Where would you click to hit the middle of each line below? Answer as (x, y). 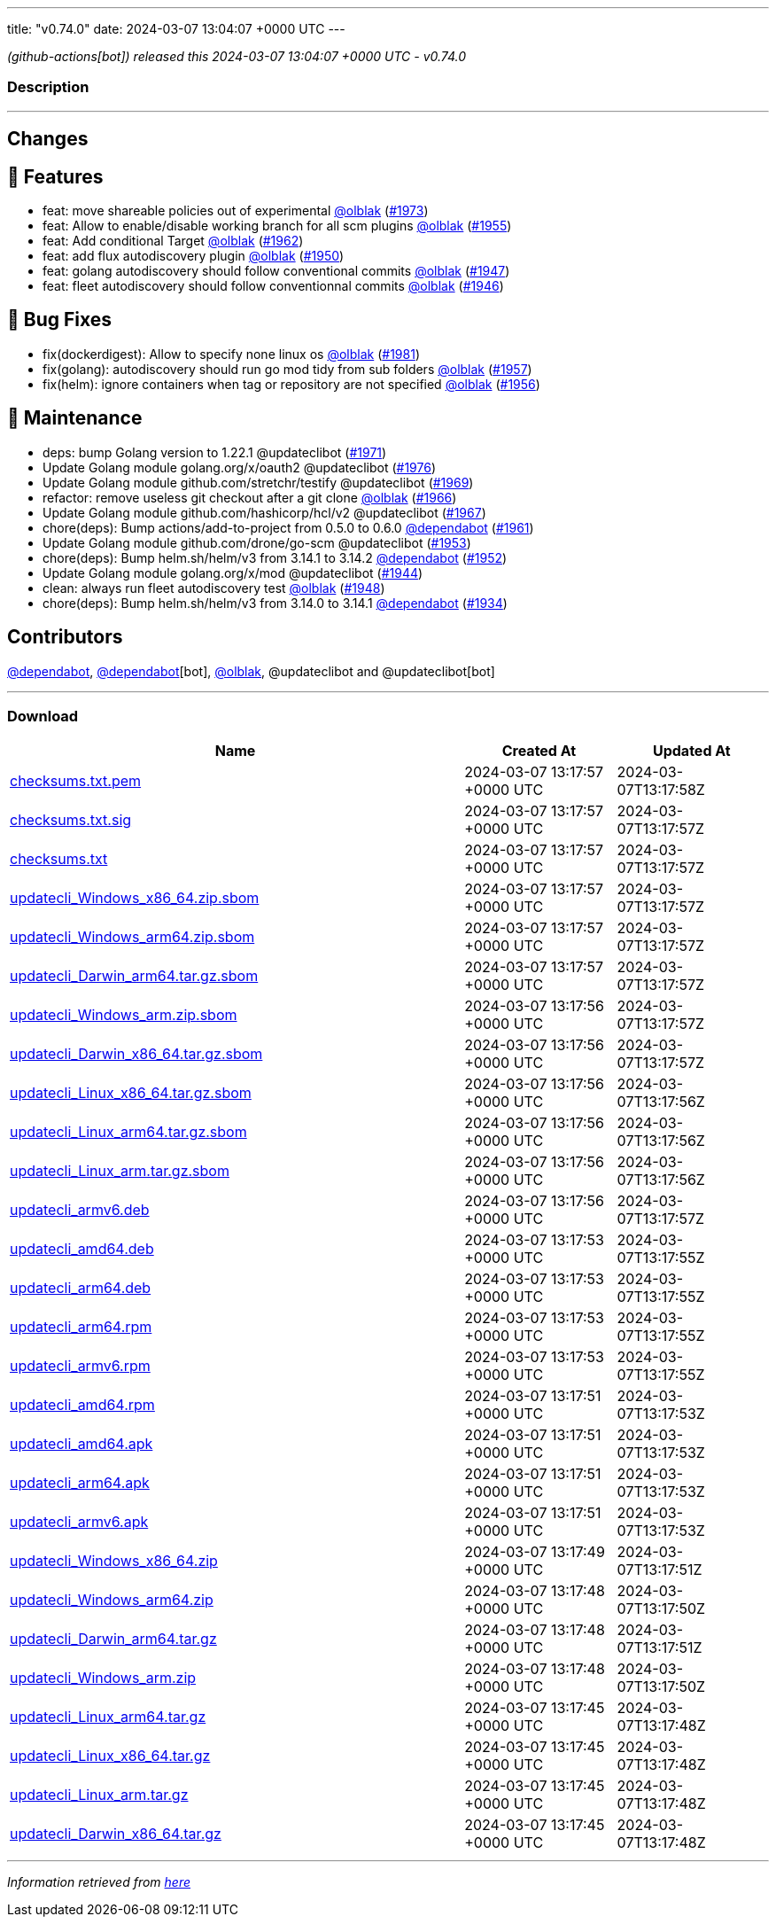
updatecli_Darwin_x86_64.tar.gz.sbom (136, 1054)
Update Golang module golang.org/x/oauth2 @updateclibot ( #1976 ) (239, 467)
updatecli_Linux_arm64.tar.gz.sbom (128, 1132)
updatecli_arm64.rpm (81, 1327)
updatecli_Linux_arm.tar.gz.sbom (120, 1171)
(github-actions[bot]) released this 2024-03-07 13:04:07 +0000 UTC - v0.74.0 (237, 56)
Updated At (691, 751)
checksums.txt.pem (76, 781)
